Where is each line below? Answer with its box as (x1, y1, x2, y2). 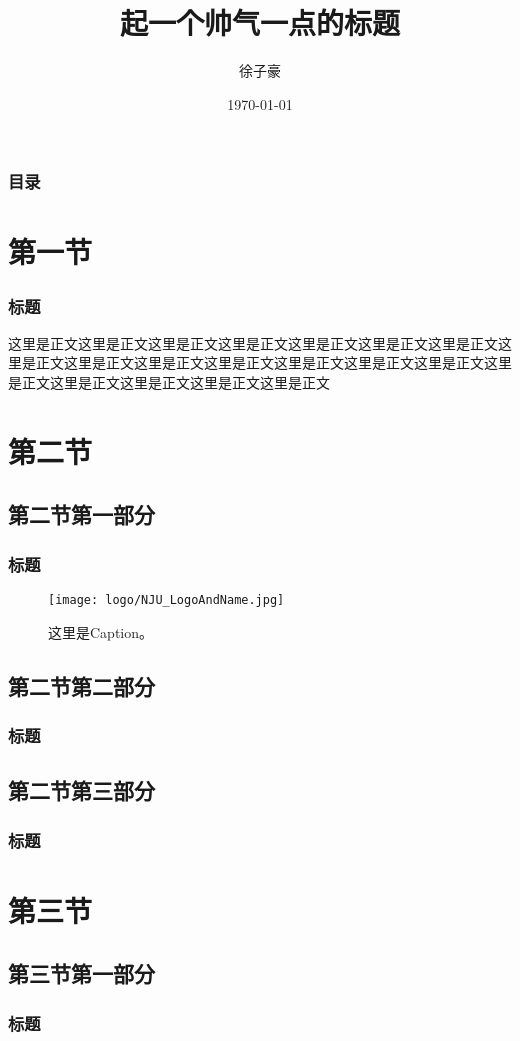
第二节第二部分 (8, 670, 155, 701)
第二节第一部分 (8, 499, 155, 530)
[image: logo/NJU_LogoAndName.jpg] (48, 592, 285, 607)
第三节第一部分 (8, 958, 155, 989)
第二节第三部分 (8, 775, 155, 806)
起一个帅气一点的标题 (119, 2, 400, 43)
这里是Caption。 (48, 621, 154, 642)
